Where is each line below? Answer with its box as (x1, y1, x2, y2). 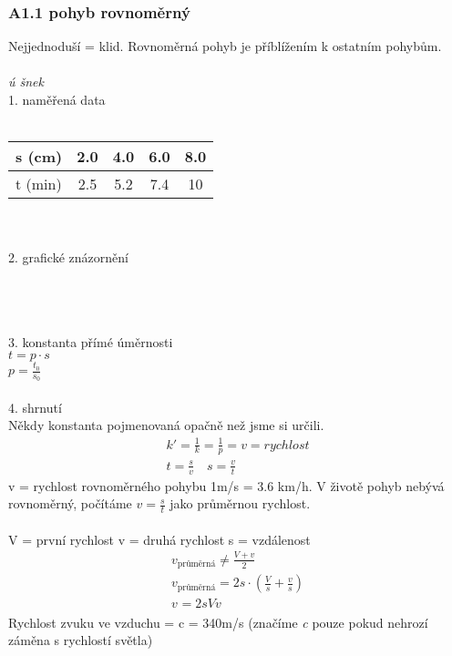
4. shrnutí (8, 397, 62, 416)
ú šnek (8, 72, 45, 91)
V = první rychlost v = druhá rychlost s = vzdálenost (8, 529, 311, 548)
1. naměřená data (8, 90, 106, 108)
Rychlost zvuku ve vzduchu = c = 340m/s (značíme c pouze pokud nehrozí (8, 612, 428, 631)
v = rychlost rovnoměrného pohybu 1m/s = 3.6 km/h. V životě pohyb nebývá (8, 476, 445, 495)
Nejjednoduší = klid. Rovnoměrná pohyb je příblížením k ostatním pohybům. (8, 36, 442, 56)
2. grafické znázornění (8, 248, 128, 267)
